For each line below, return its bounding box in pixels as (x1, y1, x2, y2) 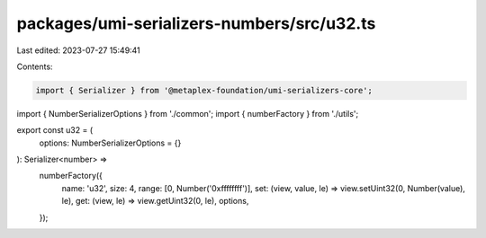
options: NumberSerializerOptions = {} (39, 137, 182, 148)
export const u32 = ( (16, 125, 94, 136)
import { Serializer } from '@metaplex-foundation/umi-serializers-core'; (35, 85, 373, 95)
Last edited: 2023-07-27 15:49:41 (16, 45, 141, 56)
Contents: (16, 61, 53, 72)
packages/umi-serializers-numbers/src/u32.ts (16, 13, 376, 33)
